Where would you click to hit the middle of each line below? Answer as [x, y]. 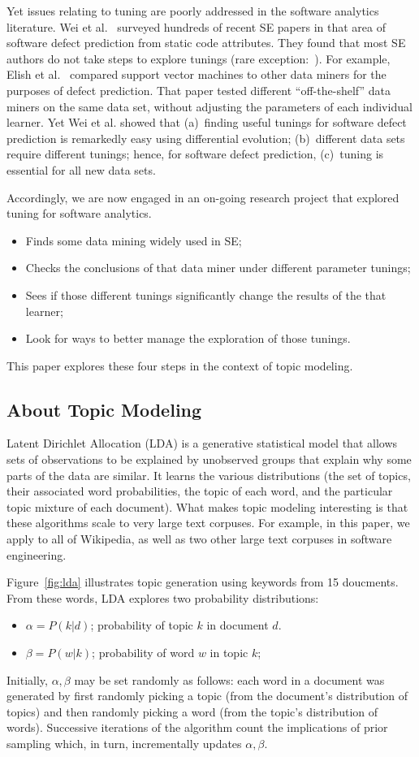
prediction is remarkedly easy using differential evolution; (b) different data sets [206, 138]
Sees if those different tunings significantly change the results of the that [206, 294]
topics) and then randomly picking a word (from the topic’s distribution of [192, 711]
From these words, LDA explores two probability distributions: [163, 597]
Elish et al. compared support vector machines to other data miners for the [197, 74]
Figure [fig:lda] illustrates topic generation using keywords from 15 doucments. [203, 582]
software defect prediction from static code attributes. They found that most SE [206, 43]
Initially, [27, 679]
